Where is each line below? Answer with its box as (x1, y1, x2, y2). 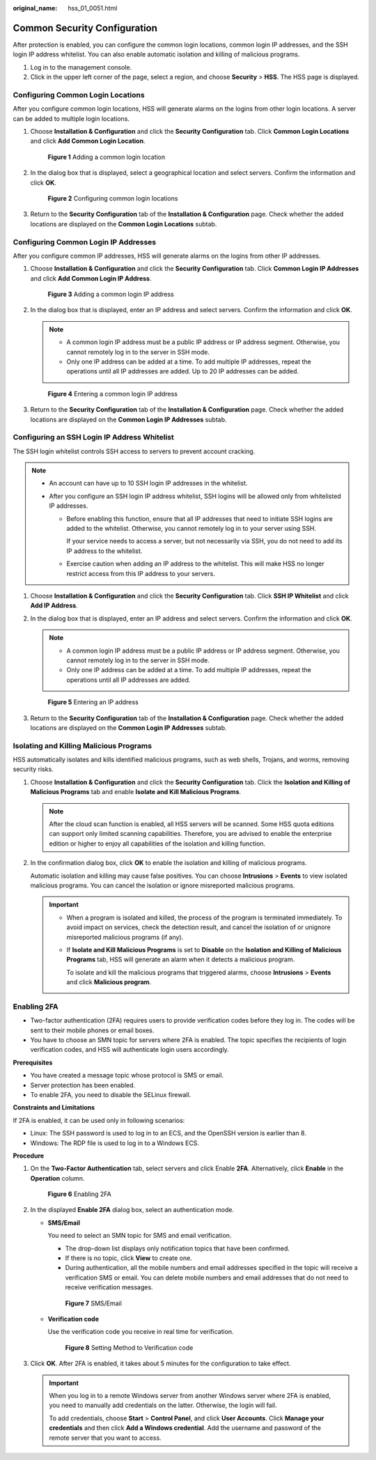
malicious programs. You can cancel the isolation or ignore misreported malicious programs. (30, 881, 295, 890)
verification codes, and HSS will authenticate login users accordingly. (30, 1046, 229, 1054)
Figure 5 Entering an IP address (47, 698, 139, 706)
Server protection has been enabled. (30, 1080, 136, 1089)
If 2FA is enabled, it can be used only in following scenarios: (13, 1116, 185, 1124)
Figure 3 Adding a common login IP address (47, 290, 174, 299)
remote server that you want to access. (49, 1434, 162, 1442)
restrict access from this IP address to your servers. (66, 569, 215, 577)
